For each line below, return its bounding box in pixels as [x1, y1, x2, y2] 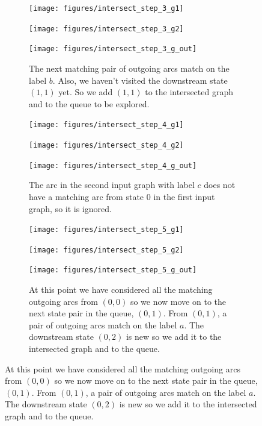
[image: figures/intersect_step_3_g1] [29, 4, 184, 13]
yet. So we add [58, 86, 113, 98]
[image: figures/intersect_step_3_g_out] [29, 45, 197, 54]
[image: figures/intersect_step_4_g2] [29, 141, 184, 149]
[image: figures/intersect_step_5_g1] [29, 225, 184, 234]
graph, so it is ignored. [29, 202, 112, 215]
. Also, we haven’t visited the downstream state [52, 74, 228, 86]
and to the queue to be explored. [29, 97, 150, 110]
